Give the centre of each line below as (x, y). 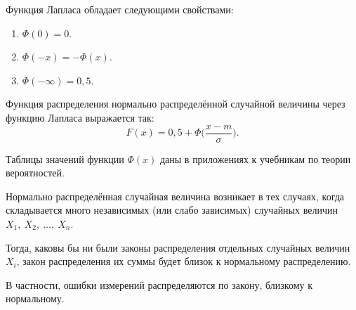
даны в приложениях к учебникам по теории (255, 159)
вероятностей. (35, 173)
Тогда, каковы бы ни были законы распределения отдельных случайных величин (178, 247)
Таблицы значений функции (65, 159)
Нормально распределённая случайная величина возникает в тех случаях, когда (175, 196)
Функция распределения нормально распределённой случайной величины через (176, 104)
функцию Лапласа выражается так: (80, 117)
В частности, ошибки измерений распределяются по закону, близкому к (159, 284)
